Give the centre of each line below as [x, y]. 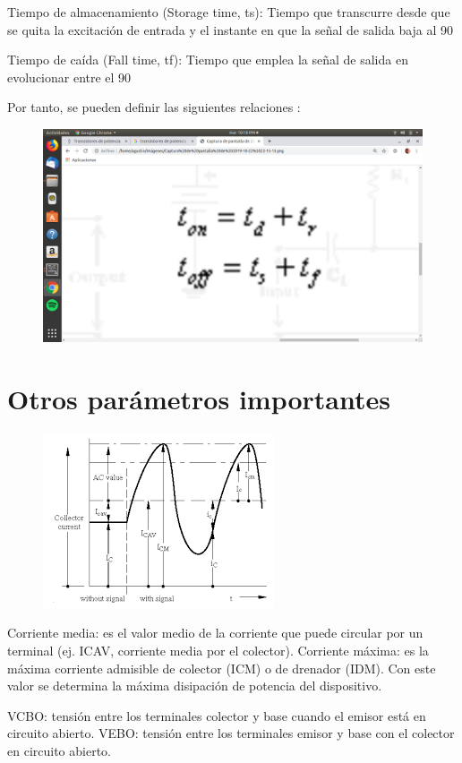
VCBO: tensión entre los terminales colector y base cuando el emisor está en [217, 715]
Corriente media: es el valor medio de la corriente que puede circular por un [215, 633]
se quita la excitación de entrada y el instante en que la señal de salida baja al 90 [231, 29]
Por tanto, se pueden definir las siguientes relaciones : [154, 107]
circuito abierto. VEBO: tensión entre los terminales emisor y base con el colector [231, 733]
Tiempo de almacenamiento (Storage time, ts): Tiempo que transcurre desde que [229, 12]
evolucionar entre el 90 [69, 77]
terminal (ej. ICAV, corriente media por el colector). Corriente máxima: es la [218, 650]
